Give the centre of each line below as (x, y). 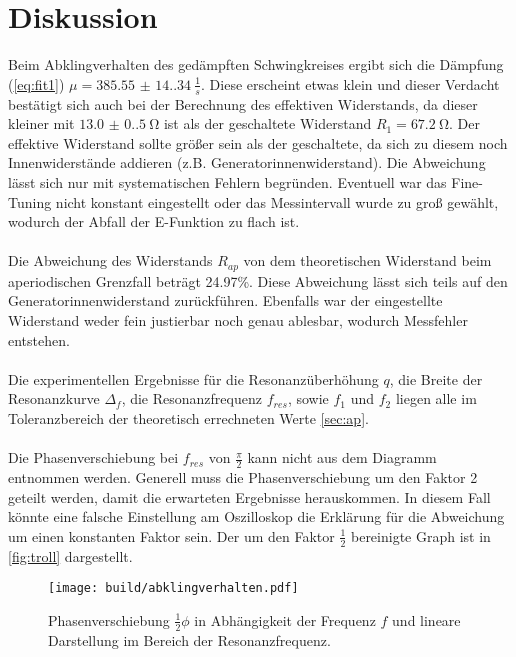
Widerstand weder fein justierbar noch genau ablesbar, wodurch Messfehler (238, 319)
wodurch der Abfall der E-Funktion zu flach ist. (154, 221)
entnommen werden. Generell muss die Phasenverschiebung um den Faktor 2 (243, 476)
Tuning (30, 201)
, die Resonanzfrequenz (191, 398)
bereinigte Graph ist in (420, 535)
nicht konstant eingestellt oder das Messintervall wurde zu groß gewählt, (277, 201)
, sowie (308, 398)
